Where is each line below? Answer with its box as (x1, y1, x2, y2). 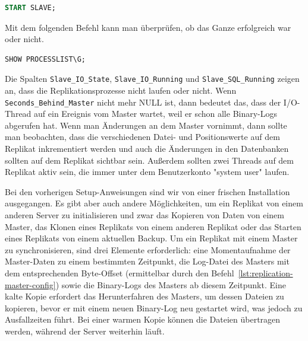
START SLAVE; (5, 4, 56, 12)
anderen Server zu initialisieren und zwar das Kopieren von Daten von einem (5, 209, 284, 221)
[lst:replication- (238, 267, 293, 279)
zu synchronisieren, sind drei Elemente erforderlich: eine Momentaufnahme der (5, 243, 291, 256)
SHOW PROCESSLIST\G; (5, 55, 86, 63)
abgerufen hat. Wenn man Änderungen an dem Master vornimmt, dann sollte (5, 119, 287, 131)
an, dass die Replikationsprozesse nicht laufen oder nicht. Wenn (5, 84, 237, 97)
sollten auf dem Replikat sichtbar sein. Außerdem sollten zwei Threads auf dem (5, 154, 294, 166)
